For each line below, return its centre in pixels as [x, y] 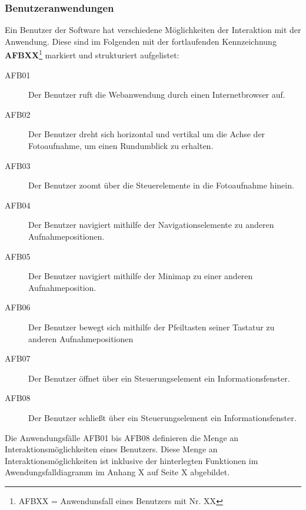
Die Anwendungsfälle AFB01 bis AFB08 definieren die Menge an [122, 437]
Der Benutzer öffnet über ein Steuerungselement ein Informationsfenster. [159, 378]
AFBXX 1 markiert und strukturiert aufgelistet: [92, 54]
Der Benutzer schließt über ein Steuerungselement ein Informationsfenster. [162, 417]
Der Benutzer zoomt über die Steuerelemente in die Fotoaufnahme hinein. [161, 185]
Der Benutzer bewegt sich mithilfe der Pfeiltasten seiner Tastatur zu [152, 327]
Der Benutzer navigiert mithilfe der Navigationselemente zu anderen [151, 225]
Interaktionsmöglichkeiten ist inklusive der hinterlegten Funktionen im [132, 460]
